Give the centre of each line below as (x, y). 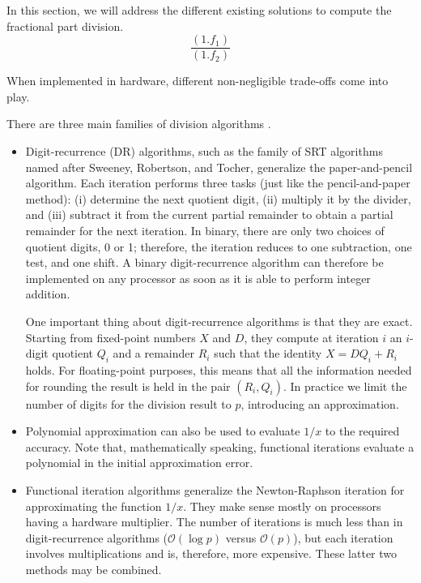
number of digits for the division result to (128, 403)
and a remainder (154, 353)
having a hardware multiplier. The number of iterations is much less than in (214, 522)
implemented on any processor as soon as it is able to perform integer (198, 278)
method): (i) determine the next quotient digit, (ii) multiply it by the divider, (218, 198)
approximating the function (94, 506)
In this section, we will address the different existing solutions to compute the (199, 10)
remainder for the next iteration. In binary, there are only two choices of (205, 230)
